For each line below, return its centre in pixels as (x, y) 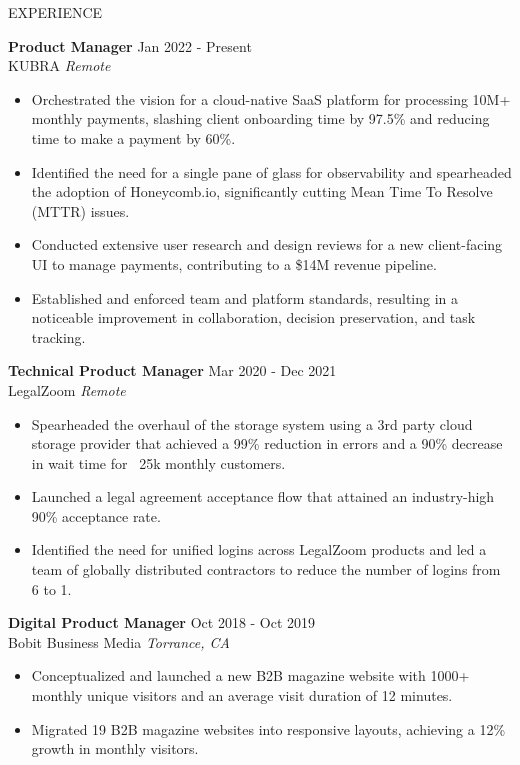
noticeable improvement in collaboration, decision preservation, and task (253, 317)
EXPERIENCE (55, 12)
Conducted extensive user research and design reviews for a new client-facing (267, 244)
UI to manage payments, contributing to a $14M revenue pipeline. (234, 263)
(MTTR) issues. (80, 210)
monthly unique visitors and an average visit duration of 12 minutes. (242, 695)
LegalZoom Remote (67, 389)
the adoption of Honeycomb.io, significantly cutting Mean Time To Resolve (262, 191)
